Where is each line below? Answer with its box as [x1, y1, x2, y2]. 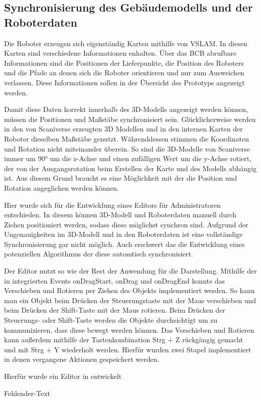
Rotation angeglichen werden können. [4, 182, 119, 193]
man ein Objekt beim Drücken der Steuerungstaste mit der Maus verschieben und [4, 295, 256, 305]
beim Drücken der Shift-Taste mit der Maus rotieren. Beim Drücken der [4, 305, 225, 315]
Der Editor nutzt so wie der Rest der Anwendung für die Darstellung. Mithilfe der [4, 265, 257, 276]
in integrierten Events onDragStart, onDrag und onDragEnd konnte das [4, 275, 225, 286]
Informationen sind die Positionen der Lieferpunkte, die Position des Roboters [4, 57, 244, 68]
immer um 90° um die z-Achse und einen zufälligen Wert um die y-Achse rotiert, [4, 153, 252, 164]
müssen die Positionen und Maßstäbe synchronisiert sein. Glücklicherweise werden [4, 113, 256, 124]
